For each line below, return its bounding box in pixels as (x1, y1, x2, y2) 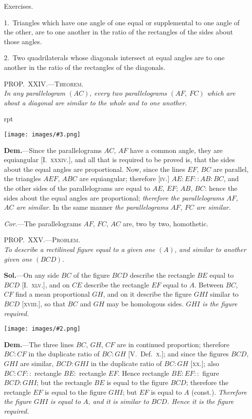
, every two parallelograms (90, 88, 167, 98)
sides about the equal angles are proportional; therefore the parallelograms (4, 192, 224, 202)
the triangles (4, 173, 41, 184)
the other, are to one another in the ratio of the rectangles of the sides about (4, 27, 233, 37)
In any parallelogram (4, 88, 66, 98)
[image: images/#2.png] (4, 325, 81, 333)
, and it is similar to (88, 396, 149, 406)
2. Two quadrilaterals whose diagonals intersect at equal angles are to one (4, 52, 225, 63)
